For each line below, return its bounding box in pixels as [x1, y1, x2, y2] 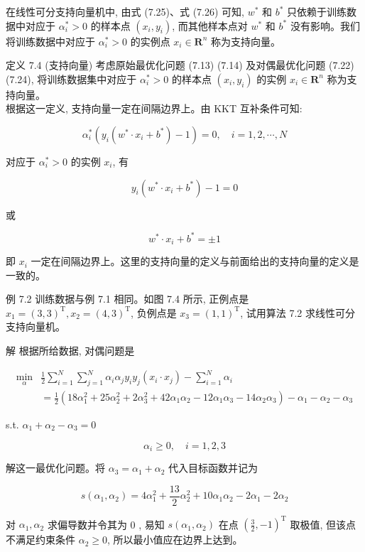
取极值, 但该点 [290, 516, 356, 531]
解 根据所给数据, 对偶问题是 [6, 343, 135, 358]
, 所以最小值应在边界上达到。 [107, 532, 243, 547]
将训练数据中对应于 [6, 33, 95, 48]
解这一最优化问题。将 [6, 460, 105, 475]
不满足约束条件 [6, 532, 75, 547]
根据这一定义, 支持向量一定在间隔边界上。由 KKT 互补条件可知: [6, 101, 303, 116]
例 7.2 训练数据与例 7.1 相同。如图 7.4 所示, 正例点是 [6, 291, 249, 306]
